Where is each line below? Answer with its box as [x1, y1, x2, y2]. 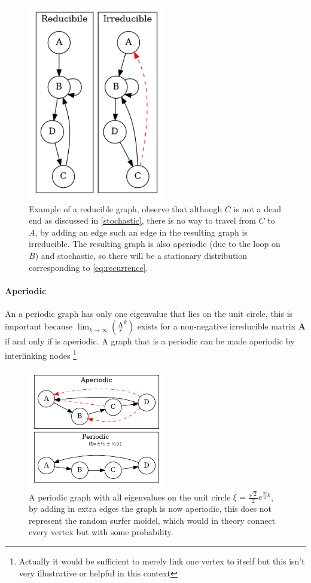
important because [5, 320, 73, 332]
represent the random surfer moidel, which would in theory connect [29, 514, 276, 526]
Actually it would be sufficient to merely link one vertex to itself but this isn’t [19, 554, 305, 567]
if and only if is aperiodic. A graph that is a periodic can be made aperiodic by [5, 335, 295, 347]
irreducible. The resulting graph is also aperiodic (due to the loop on [29, 237, 280, 250]
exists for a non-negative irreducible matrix [137, 320, 296, 332]
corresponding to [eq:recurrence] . [29, 261, 148, 273]
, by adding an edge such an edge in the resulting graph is [35, 225, 248, 238]
